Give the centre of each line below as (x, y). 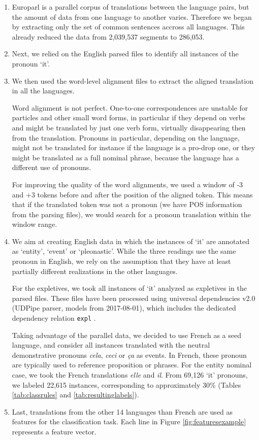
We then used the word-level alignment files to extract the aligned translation (133, 80)
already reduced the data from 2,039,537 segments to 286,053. (108, 36)
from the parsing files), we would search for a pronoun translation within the (131, 214)
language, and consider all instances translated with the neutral (111, 345)
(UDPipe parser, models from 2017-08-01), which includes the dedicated (124, 308)
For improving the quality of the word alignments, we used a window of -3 (127, 184)
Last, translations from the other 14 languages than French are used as (122, 411)
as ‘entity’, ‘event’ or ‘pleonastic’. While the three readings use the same (124, 251)
